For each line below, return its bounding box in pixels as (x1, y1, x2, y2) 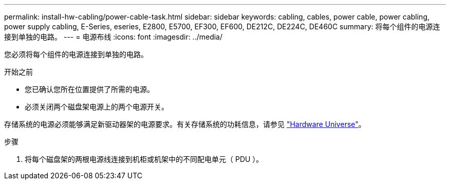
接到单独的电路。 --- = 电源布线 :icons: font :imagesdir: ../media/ (4, 32, 223, 41)
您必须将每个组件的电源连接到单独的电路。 (4, 50, 148, 59)
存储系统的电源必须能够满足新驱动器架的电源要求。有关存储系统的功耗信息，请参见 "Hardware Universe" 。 (4, 120, 366, 128)
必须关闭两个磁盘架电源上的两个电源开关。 (25, 102, 168, 111)
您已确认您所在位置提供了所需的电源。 (25, 85, 154, 94)
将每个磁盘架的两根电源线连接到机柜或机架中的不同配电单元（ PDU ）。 (25, 155, 264, 163)
